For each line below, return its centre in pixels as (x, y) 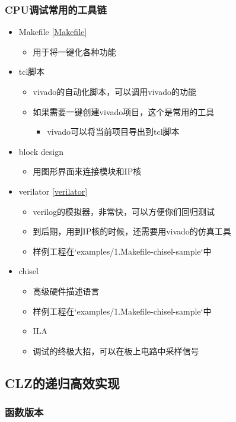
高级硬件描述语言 (66, 291)
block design (41, 151)
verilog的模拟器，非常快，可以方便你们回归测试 (124, 211)
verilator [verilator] (53, 191)
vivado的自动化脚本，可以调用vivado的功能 (114, 91)
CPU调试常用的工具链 (56, 9)
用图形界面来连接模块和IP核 (87, 171)
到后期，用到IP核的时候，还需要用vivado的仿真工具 (132, 231)
